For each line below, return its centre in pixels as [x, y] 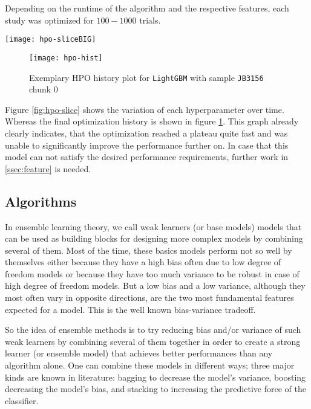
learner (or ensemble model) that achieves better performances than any [139, 353]
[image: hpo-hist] [66, 58]
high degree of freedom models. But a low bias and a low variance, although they [155, 285]
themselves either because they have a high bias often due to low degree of [143, 262]
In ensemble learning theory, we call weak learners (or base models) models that [153, 226]
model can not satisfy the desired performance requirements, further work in [147, 157]
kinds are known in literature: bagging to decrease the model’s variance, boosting [155, 377]
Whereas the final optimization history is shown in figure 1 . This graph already [152, 121]
